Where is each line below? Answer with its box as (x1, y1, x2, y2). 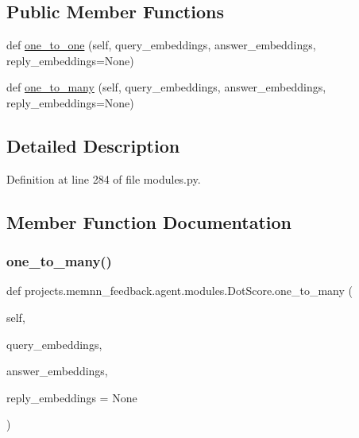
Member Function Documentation (6, 209, 292, 234)
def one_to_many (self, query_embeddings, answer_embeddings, (6, 79, 326, 95)
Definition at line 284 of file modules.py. (6, 170, 201, 187)
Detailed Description (6, 133, 180, 157)
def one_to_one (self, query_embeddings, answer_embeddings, (6, 37, 316, 53)
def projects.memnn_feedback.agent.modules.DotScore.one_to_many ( (6, 282, 353, 299)
